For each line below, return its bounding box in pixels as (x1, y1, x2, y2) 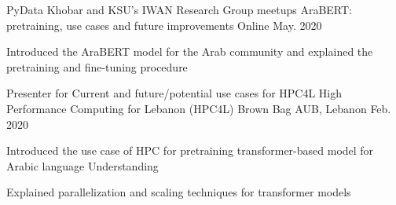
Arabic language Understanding (6, 157, 159, 174)
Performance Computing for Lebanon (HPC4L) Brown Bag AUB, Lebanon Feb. (6, 100, 391, 116)
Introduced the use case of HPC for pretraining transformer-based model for (6, 142, 374, 159)
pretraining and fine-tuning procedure (6, 58, 188, 75)
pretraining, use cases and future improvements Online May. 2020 (6, 16, 322, 33)
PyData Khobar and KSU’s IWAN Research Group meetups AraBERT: (6, 2, 352, 17)
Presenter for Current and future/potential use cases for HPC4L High (6, 85, 343, 101)
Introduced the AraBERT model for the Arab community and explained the (6, 43, 373, 60)
